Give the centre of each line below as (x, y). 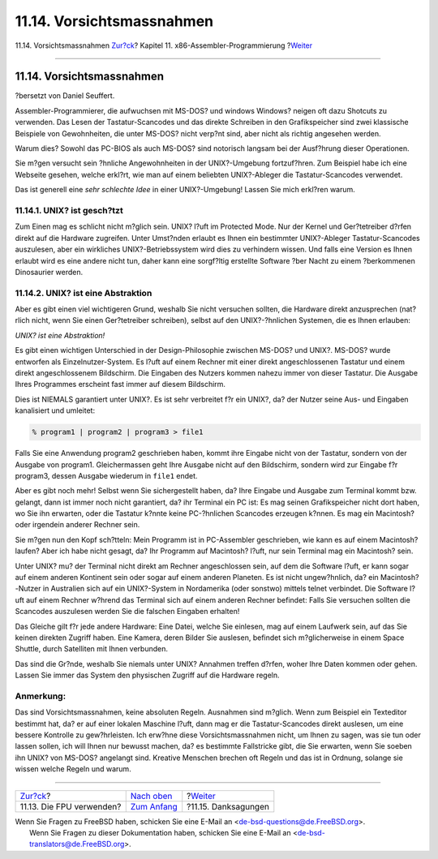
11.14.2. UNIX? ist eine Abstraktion (84, 293)
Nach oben (151, 796)
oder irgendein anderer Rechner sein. (77, 525)
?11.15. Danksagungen (228, 806)
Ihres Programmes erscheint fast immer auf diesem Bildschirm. (120, 384)
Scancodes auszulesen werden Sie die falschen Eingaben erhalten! (127, 612)
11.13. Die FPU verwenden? (71, 806)
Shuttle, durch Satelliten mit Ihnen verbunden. (92, 649)
